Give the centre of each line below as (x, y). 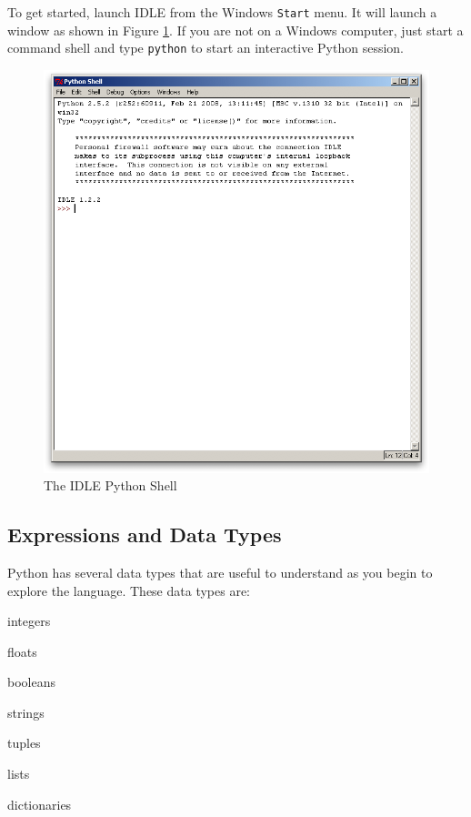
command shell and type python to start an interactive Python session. (205, 48)
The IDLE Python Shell (110, 485)
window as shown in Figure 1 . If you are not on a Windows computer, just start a (235, 30)
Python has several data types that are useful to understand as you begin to (220, 572)
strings (26, 712)
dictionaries (40, 804)
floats (22, 651)
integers (29, 621)
